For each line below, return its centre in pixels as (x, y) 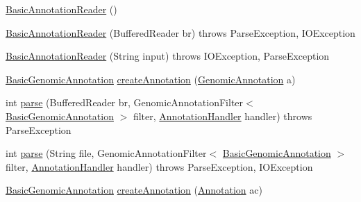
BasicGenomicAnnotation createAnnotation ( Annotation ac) (134, 190)
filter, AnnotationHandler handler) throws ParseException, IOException (159, 166)
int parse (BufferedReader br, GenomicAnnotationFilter (125, 102)
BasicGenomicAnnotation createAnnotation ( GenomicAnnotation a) (151, 79)
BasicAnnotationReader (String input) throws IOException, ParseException (168, 56)
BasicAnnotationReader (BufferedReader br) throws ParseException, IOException (180, 32)
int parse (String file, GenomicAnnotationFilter (106, 153)
